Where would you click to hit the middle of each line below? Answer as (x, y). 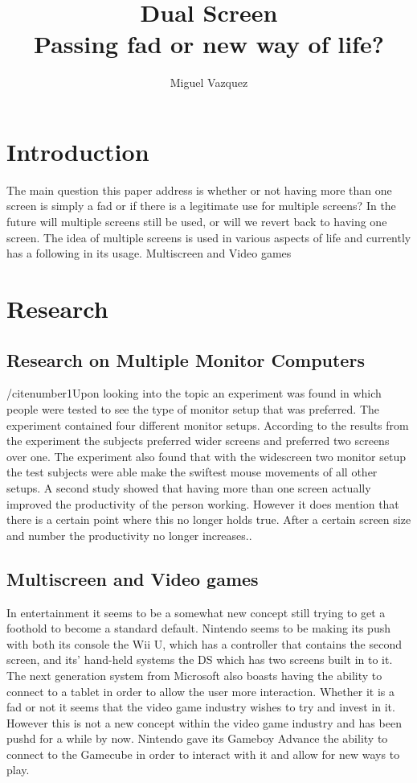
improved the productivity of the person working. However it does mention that (203, 503)
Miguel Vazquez (209, 82)
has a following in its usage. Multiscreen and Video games (149, 253)
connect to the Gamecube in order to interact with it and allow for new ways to (203, 754)
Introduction (78, 151)
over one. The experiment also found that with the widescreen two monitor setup (206, 456)
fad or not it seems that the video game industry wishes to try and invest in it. (201, 707)
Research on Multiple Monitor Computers (186, 359)
